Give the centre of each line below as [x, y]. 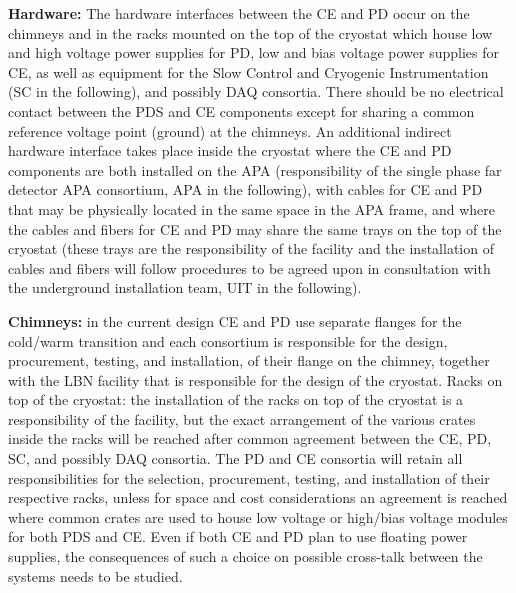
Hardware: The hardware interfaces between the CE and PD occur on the [239, 13]
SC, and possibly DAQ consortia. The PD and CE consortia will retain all [235, 458]
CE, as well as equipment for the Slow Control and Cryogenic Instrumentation [248, 71]
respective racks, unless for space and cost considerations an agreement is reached [258, 497]
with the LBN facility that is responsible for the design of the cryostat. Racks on [255, 379]
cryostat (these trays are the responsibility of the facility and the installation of [251, 248]
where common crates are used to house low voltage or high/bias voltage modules [258, 516]
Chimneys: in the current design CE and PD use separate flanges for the [235, 320]
